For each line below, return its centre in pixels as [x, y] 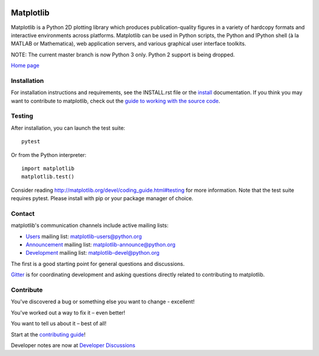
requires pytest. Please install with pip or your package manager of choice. [102, 198]
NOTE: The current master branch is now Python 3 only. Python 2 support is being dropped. [123, 54]
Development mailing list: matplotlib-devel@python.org [92, 253]
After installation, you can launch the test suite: [68, 128]
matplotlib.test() [48, 177]
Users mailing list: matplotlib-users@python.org [84, 236]
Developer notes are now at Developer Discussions [73, 345]
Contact [23, 213]
